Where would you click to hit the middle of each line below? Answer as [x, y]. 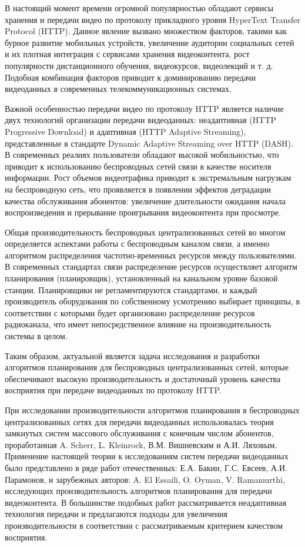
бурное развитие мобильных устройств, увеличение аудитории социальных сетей [150, 42]
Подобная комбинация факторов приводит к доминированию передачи [130, 77]
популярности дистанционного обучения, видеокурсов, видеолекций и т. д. [139, 65]
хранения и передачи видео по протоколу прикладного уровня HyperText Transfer [152, 19]
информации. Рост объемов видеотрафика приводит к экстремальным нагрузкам [148, 178]
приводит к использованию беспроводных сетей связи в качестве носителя [138, 166]
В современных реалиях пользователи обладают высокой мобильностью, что [142, 155]
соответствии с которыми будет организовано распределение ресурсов [130, 312]
